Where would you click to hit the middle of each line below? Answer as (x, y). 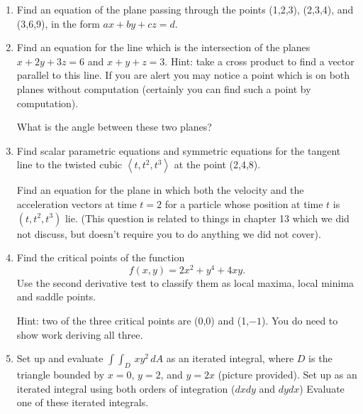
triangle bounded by (61, 374)
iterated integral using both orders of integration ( (126, 388)
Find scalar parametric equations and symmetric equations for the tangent (179, 150)
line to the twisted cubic (69, 164)
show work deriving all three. (80, 334)
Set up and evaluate (60, 358)
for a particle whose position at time (244, 203)
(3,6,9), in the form (58, 23)
